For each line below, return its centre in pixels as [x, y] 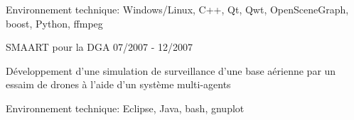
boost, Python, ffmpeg [54, 23]
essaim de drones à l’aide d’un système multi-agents [118, 84]
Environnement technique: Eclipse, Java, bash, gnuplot [125, 108]
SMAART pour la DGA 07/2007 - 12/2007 [100, 47]
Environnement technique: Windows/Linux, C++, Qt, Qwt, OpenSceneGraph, [177, 9]
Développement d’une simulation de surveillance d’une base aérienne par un [171, 70]
